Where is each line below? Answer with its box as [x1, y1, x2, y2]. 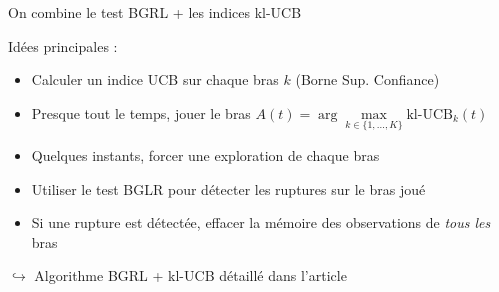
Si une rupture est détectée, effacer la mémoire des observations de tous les [31, 212, 491, 233]
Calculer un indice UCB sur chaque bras [31, 69, 279, 90]
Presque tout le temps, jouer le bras [31, 102, 251, 123]
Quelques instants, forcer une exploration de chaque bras [31, 145, 380, 165]
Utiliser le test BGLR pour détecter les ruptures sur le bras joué [31, 178, 426, 199]
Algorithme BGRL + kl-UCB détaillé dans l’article [34, 265, 347, 286]
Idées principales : [8, 35, 118, 56]
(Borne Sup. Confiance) [295, 69, 440, 90]
